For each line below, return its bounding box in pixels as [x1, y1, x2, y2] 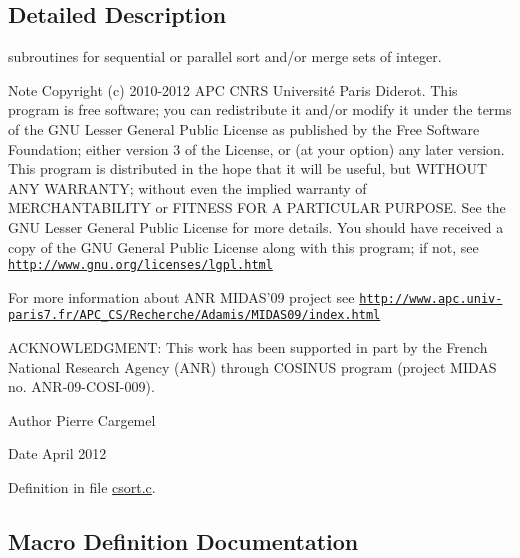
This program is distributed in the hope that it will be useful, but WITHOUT [8, 158, 488, 179]
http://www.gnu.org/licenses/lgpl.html [8, 258, 273, 273]
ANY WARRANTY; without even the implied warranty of [8, 177, 367, 198]
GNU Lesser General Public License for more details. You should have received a [8, 216, 504, 237]
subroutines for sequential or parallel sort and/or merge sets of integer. [8, 46, 442, 67]
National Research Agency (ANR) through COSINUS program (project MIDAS [8, 356, 497, 377]
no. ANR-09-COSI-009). [8, 376, 155, 397]
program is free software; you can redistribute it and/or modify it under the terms [8, 99, 512, 120]
